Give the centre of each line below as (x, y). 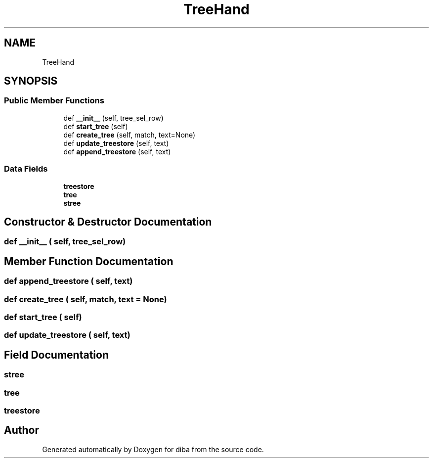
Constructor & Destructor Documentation (108, 222)
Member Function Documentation (89, 261)
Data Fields (26, 169)
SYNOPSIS (31, 81)
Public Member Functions (54, 101)
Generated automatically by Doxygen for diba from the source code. (153, 449)
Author (22, 430)
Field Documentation (56, 355)
